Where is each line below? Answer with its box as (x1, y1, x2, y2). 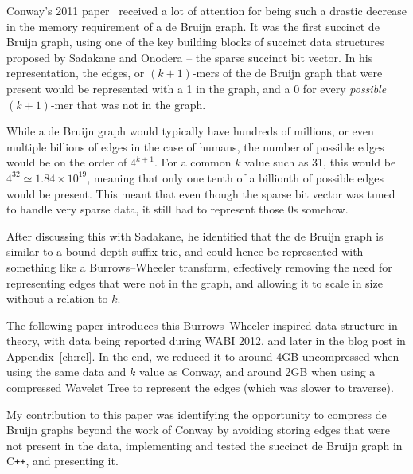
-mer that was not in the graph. (50, 96, 206, 112)
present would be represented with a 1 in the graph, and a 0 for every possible (6, 80, 387, 96)
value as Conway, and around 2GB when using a (138, 363, 376, 380)
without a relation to (6, 290, 108, 307)
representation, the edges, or (6, 65, 145, 81)
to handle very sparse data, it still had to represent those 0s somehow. (6, 201, 349, 217)
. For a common (154, 154, 232, 170)
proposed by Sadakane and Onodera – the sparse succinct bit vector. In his (6, 49, 373, 65)
